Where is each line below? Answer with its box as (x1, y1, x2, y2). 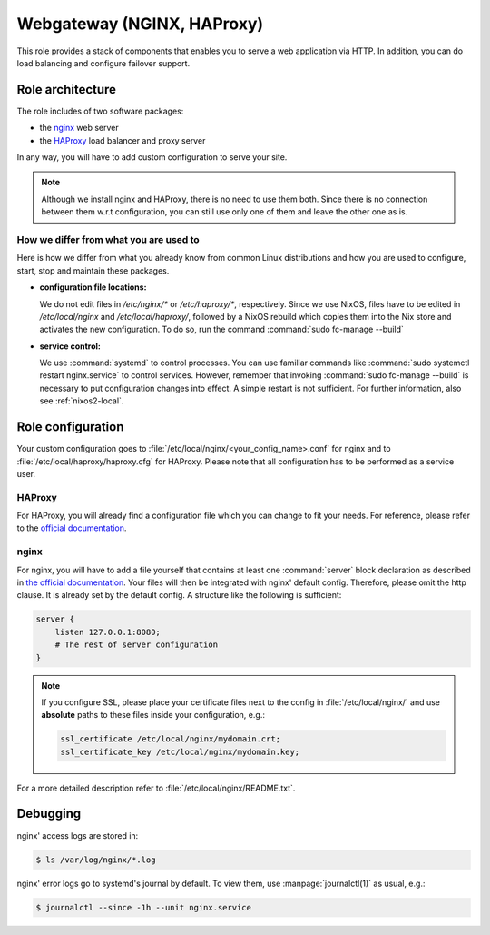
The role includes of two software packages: (16, 105, 184, 116)
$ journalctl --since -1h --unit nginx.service (35, 902, 251, 912)
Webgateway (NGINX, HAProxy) (16, 14, 264, 34)
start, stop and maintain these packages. (16, 264, 170, 276)
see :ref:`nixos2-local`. (39, 395, 124, 406)
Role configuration (16, 419, 124, 435)
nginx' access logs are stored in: (16, 830, 139, 841)
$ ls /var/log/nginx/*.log (35, 854, 156, 865)
